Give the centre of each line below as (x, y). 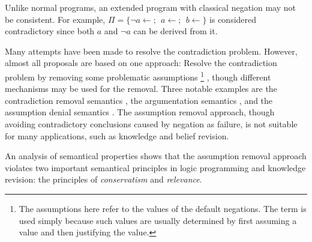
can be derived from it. (175, 31)
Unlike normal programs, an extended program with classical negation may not (150, 7)
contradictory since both (50, 31)
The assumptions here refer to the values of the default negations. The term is (163, 208)
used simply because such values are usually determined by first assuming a (158, 220)
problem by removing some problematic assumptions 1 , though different (138, 76)
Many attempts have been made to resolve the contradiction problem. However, (151, 51)
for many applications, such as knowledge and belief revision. (117, 135)
